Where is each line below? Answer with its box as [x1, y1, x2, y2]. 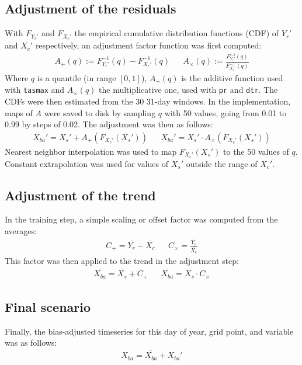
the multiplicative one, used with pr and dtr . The [99, 84, 278, 96]
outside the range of [186, 157, 258, 169]
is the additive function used [181, 71, 283, 84]
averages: [5, 225, 37, 237]
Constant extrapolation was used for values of [5, 157, 168, 169]
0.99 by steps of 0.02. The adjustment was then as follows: [5, 118, 213, 130]
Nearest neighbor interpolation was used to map [5, 145, 177, 157]
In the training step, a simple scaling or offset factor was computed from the [5, 213, 278, 225]
